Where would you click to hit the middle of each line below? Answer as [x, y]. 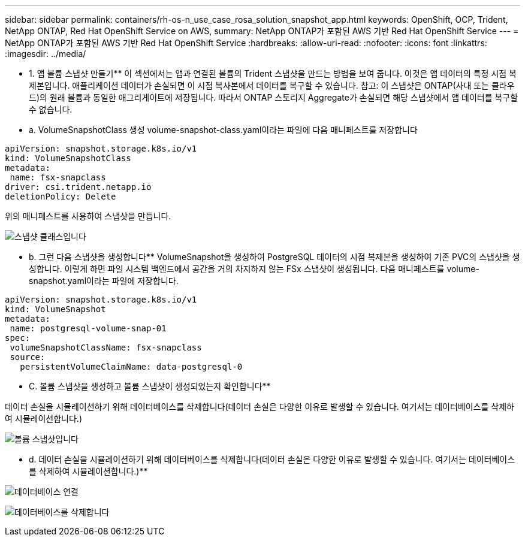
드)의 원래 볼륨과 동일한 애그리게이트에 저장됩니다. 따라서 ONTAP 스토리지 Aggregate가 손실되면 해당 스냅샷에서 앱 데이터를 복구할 [274, 97]
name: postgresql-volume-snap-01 [88, 328]
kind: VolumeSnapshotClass [68, 158]
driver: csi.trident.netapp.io [78, 187]
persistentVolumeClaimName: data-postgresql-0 [131, 367]
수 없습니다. [51, 109]
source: [28, 357]
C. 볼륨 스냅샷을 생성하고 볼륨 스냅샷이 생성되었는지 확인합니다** [150, 386]
